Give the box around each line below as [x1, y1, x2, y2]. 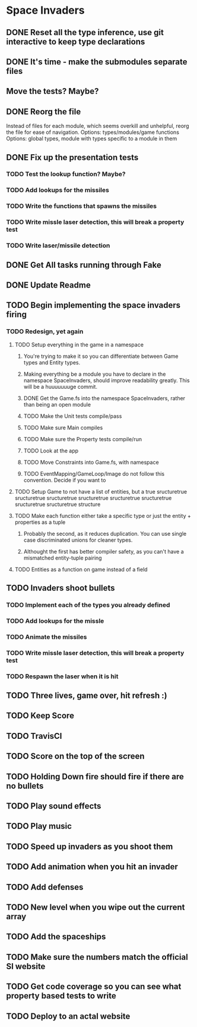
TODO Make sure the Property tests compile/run [23, 435, 142, 442]
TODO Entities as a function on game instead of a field [14, 566, 148, 573]
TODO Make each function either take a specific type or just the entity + [14, 512, 191, 519]
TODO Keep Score [6, 711, 74, 721]
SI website [6, 961, 46, 971]
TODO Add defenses [6, 882, 84, 892]
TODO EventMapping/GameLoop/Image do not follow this [23, 470, 165, 477]
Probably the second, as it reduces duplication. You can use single [23, 530, 187, 537]
